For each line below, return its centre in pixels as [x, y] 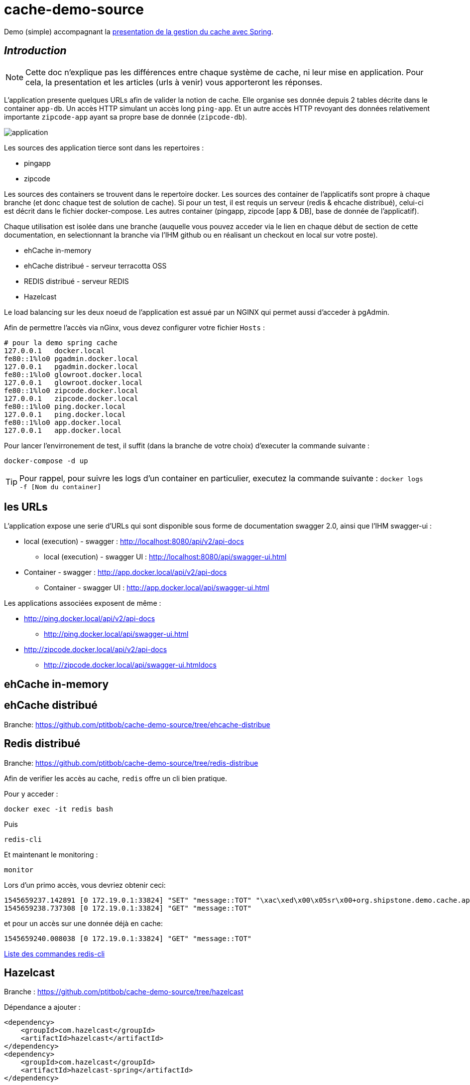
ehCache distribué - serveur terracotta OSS [95, 266]
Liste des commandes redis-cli [55, 953]
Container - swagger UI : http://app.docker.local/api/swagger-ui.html [157, 588]
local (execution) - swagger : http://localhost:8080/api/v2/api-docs [134, 542]
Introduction [35, 51]
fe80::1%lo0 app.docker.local [63, 422]
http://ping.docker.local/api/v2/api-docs [90, 619]
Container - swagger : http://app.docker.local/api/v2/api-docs [125, 572]
